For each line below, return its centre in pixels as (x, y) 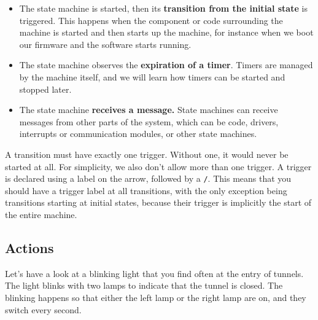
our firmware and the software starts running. (105, 44)
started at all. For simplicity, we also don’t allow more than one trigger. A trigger (158, 166)
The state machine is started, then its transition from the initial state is (163, 8)
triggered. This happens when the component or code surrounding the (151, 20)
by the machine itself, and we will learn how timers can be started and (152, 76)
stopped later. (45, 89)
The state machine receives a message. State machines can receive (149, 110)
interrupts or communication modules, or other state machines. (138, 134)
